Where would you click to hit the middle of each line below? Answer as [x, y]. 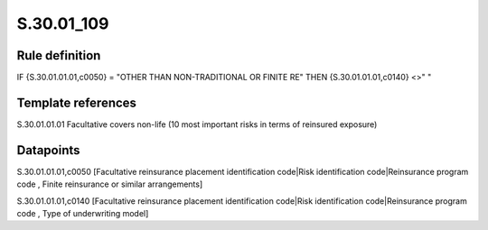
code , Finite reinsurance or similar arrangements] [110, 184]
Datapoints [48, 150]
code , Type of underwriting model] [83, 214]
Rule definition [59, 55]
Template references [77, 102]
